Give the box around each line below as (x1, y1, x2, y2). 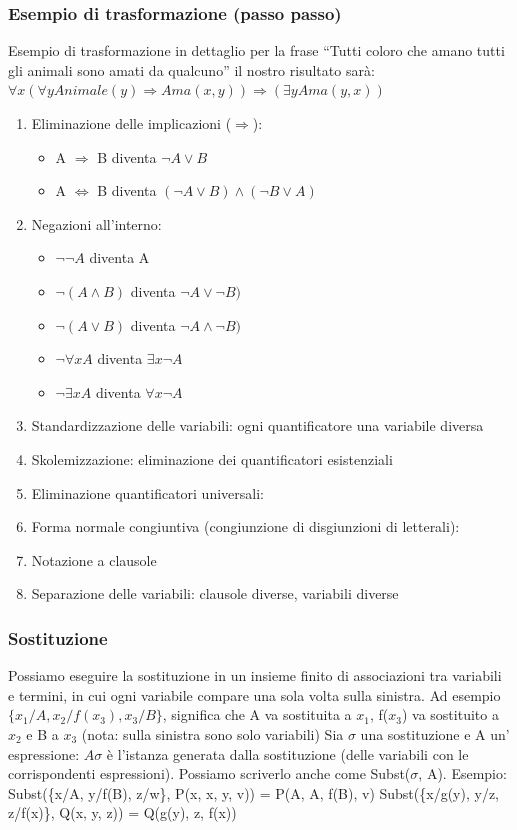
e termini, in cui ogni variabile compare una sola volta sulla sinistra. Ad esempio (8, 684, 501, 705)
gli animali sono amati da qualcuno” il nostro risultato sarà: (8, 59, 375, 80)
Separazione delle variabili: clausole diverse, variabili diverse (31, 583, 399, 604)
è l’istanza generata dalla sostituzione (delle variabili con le (106, 743, 469, 764)
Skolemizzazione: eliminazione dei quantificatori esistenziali (31, 448, 393, 469)
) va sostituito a (401, 704, 499, 725)
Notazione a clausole (31, 549, 157, 570)
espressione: (8, 743, 80, 764)
